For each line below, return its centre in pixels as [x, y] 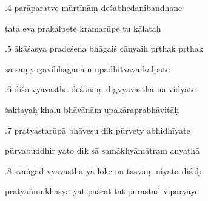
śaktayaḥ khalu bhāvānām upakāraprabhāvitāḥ [92, 109]
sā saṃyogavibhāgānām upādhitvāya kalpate [88, 68]
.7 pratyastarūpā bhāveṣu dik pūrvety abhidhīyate [98, 130]
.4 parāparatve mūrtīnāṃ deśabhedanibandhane [94, 7]
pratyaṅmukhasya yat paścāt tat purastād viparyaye [102, 191]
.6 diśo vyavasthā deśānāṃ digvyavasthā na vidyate [100, 89]
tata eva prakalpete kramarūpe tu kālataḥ [83, 28]
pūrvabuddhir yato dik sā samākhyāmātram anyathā [102, 150]
